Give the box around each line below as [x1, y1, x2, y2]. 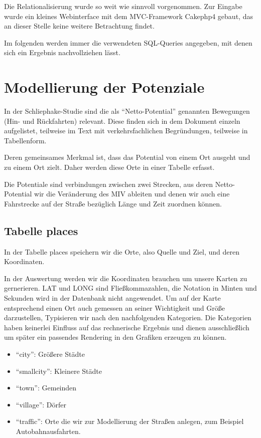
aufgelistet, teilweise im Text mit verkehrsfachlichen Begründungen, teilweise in [4, 125, 248, 136]
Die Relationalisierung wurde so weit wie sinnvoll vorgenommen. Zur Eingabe [4, 1, 242, 11]
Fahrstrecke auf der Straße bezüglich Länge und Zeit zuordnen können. [4, 198, 222, 208]
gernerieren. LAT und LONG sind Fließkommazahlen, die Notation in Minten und [4, 283, 257, 293]
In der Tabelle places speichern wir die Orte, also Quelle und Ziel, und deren [4, 246, 240, 257]
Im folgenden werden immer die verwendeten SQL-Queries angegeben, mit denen [4, 37, 252, 48]
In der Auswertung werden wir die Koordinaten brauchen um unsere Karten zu [4, 273, 247, 283]
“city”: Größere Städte [16, 348, 85, 359]
